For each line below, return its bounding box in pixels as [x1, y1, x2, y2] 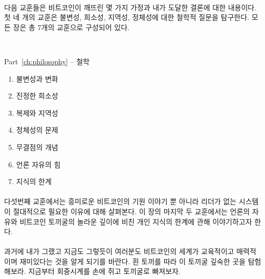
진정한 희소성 [16, 90, 58, 101]
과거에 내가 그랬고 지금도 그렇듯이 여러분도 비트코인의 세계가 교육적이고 [4, 246, 234, 257]
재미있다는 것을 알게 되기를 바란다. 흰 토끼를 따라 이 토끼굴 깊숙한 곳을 [19, 256, 246, 266]
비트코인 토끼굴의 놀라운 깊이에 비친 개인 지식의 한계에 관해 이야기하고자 [19, 216, 252, 226]
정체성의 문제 [16, 124, 58, 135]
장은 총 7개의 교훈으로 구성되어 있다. [13, 21, 129, 32]
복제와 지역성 [16, 107, 58, 118]
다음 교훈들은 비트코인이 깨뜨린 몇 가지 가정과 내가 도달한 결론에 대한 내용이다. [4, 2, 257, 12]
